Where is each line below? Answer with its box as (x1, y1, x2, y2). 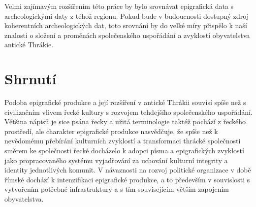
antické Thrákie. (4, 39, 54, 50)
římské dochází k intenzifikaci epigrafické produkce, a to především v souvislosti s (4, 174, 250, 184)
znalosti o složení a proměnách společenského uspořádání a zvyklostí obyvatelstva (4, 30, 250, 40)
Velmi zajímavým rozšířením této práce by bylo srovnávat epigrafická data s (4, 1, 234, 11)
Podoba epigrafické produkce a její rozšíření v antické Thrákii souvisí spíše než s (4, 97, 246, 107)
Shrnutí (4, 69, 57, 89)
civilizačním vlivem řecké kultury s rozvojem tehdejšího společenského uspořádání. (4, 106, 253, 117)
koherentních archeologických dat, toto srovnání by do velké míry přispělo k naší (4, 20, 247, 31)
